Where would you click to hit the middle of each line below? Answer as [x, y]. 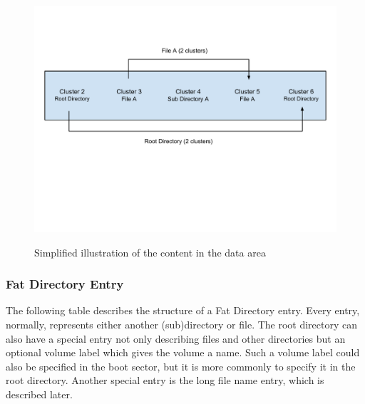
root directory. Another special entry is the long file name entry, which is [165, 380]
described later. [39, 394]
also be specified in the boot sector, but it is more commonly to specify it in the [181, 366]
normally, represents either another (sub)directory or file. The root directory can [182, 324]
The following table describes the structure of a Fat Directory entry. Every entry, [183, 310]
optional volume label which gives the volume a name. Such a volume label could [183, 352]
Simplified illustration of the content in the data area [150, 252]
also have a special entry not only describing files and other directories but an [176, 338]
